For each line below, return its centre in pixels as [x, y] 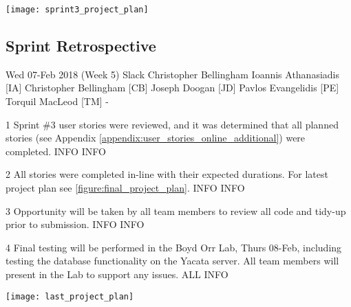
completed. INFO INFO [56, 151]
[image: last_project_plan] [70, 296]
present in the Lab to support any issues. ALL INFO [117, 274]
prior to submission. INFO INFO [75, 224]
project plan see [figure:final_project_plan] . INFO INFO [125, 188]
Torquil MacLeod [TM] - [57, 101]
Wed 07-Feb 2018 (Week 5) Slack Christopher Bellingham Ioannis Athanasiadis [173, 74]
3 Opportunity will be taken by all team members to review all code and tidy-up [176, 211]
